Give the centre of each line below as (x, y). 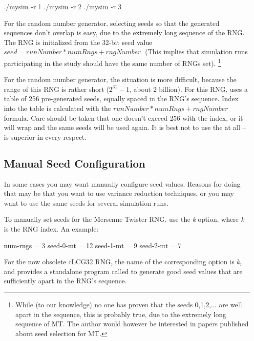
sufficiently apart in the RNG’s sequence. (65, 281)
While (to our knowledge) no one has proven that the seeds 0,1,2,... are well (129, 304)
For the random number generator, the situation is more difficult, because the (120, 79)
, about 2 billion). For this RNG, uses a (189, 89)
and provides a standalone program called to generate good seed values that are (123, 271)
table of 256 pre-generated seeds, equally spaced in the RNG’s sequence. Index (121, 98)
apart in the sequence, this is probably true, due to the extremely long (121, 314)
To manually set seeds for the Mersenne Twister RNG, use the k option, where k (124, 219)
